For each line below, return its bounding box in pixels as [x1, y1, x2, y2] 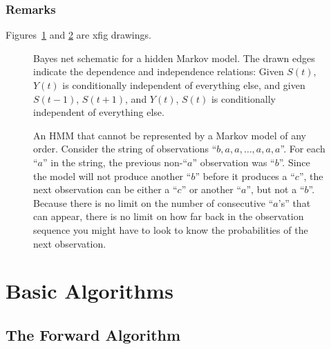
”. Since [278, 154, 310, 169]
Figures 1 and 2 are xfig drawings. [6, 28, 151, 42]
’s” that [278, 195, 311, 210]
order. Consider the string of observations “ [33, 141, 217, 156]
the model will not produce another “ [33, 168, 191, 183]
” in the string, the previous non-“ [43, 154, 188, 169]
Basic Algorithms [6, 277, 173, 305]
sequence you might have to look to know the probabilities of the [33, 222, 308, 237]
